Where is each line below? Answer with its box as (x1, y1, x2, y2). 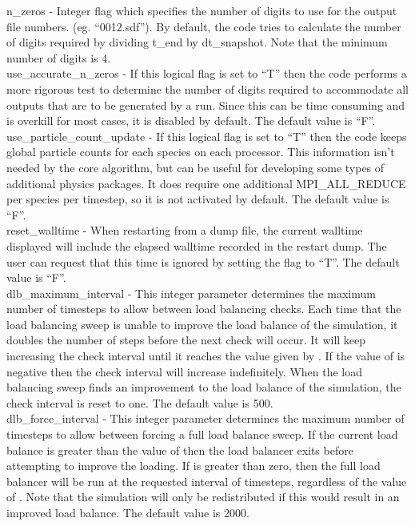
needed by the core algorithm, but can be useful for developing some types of (6, 159, 385, 175)
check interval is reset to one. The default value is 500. (6, 394, 273, 411)
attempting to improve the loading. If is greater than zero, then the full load (6, 457, 381, 474)
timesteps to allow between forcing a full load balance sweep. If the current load (6, 426, 398, 443)
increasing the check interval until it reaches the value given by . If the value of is (6, 347, 405, 364)
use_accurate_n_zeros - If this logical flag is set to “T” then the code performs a (6, 65, 407, 82)
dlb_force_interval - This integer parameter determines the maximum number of (6, 410, 405, 427)
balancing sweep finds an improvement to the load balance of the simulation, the (6, 379, 401, 396)
